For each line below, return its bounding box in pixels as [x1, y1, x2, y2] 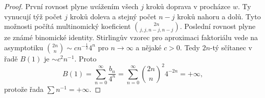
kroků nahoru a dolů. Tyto [177, 11, 261, 21]
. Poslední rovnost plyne [180, 21, 256, 31]
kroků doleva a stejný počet [70, 11, 157, 21]
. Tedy [180, 42, 200, 52]
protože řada [4, 84, 44, 94]
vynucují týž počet [4, 11, 62, 21]
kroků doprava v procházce [146, 1, 231, 11]
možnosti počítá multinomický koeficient [4, 21, 131, 31]
